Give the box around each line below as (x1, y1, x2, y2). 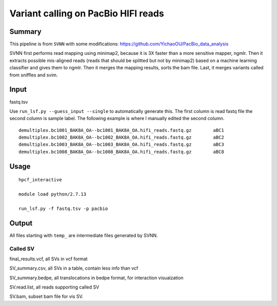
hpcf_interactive (18, 177, 62, 183)
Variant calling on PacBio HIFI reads (9, 8, 164, 19)
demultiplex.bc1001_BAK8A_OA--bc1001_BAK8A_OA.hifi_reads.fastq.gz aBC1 (18, 127, 224, 133)
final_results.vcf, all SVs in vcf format (9, 256, 88, 262)
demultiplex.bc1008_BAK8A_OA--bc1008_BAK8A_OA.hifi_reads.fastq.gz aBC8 (18, 149, 224, 155)
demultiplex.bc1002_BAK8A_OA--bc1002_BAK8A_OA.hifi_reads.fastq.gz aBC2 (18, 135, 224, 141)
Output (9, 219, 33, 227)
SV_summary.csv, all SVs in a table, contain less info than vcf (9, 265, 138, 272)
